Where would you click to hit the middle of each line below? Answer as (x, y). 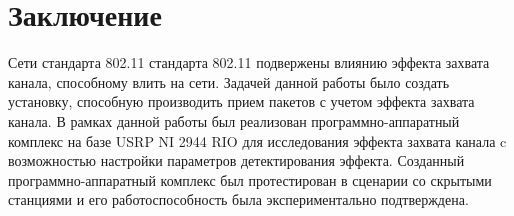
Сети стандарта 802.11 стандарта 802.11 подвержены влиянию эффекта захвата (249, 62)
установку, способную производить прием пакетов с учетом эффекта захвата (241, 101)
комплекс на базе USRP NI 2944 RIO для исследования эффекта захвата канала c (257, 140)
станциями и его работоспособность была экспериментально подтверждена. (238, 199)
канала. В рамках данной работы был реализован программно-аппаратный (234, 120)
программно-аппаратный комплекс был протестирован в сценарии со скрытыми (250, 179)
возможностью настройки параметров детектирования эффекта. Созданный (236, 160)
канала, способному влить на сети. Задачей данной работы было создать (229, 81)
